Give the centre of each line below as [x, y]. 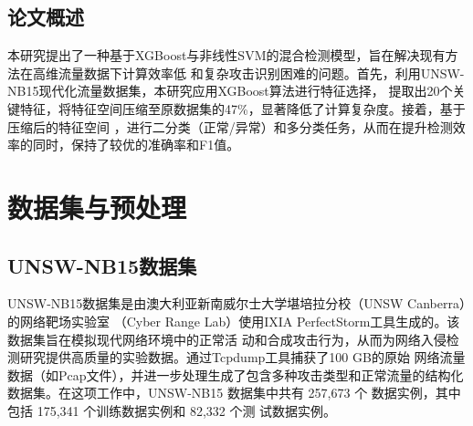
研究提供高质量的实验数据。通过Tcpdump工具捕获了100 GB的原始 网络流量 [242, 357]
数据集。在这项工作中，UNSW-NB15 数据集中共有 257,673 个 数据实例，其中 [234, 393]
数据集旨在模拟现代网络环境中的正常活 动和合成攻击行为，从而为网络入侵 [227, 339]
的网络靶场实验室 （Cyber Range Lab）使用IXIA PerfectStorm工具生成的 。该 [234, 321]
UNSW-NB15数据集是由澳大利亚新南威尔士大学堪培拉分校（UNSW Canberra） [236, 303]
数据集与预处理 [97, 207]
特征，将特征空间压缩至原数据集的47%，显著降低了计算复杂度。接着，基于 [242, 108]
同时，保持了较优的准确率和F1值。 [136, 145]
